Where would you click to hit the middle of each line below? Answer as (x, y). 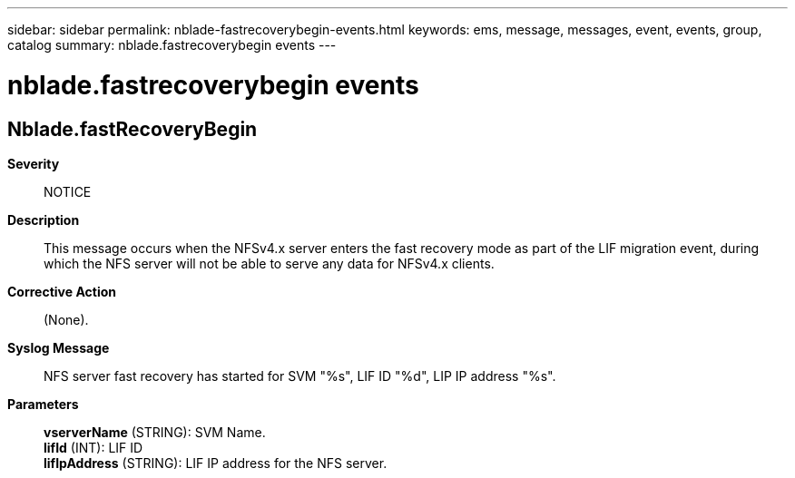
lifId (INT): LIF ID (93, 447)
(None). (66, 319)
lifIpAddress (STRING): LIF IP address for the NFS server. (216, 463)
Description (44, 219)
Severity (34, 163)
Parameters (43, 404)
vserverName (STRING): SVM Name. (155, 432)
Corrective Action (62, 291)
